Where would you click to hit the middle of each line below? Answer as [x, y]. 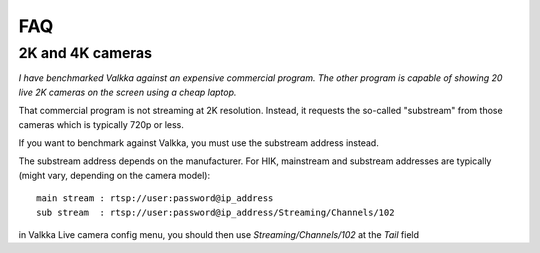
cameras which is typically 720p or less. [101, 124]
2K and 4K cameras [85, 53]
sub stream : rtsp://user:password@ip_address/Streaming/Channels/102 [215, 212]
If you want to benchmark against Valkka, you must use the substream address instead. [198, 142]
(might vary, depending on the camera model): [114, 175]
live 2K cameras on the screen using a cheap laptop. [127, 92]
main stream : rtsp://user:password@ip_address [155, 198]
